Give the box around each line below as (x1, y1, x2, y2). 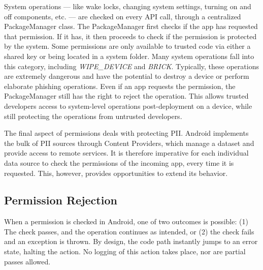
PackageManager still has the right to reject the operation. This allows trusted (4, 91, 249, 101)
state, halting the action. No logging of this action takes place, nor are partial (4, 246, 246, 257)
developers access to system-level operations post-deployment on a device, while (4, 100, 252, 111)
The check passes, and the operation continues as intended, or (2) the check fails (4, 226, 254, 236)
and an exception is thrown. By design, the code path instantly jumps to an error (4, 236, 258, 247)
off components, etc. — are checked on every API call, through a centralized (4, 11, 241, 21)
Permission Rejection (4, 192, 117, 208)
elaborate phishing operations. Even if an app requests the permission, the (4, 80, 236, 91)
